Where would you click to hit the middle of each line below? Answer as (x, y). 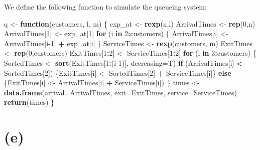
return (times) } (29, 102)
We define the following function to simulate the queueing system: (105, 7)
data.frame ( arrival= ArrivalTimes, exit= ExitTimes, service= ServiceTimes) (120, 92)
